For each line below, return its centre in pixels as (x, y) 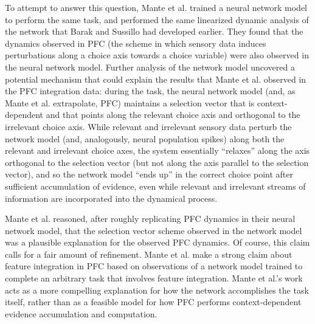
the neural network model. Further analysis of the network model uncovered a (150, 67)
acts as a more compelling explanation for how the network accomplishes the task (157, 290)
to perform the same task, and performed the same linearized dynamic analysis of (157, 19)
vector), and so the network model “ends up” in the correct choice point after (149, 174)
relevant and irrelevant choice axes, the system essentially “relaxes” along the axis (157, 150)
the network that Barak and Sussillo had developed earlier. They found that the (154, 31)
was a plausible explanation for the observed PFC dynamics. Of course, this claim (157, 242)
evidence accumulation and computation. (81, 313)
